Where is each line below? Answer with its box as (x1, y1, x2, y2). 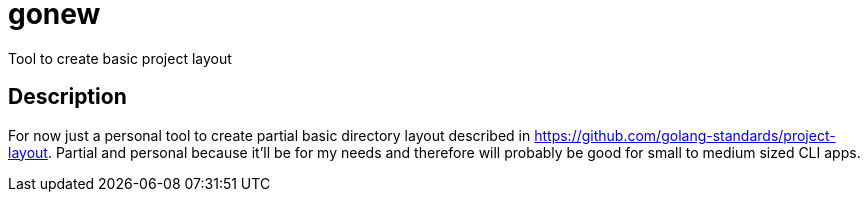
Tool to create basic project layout (8, 49, 232, 67)
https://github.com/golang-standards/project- (534, 126, 836, 144)
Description (8, 84, 127, 110)
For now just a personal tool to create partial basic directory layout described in (8, 126, 531, 144)
